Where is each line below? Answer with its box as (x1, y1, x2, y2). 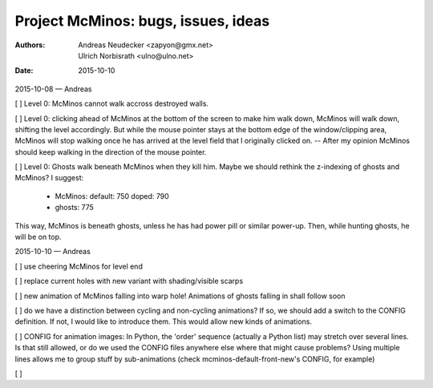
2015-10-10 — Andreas (14, 247, 91, 257)
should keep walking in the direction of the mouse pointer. (14, 147, 207, 156)
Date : (14, 66, 34, 75)
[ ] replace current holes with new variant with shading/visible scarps (14, 277, 244, 286)
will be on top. (14, 232, 62, 242)
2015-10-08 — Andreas (14, 84, 92, 94)
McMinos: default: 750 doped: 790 (55, 191, 170, 200)
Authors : (14, 40, 46, 50)
